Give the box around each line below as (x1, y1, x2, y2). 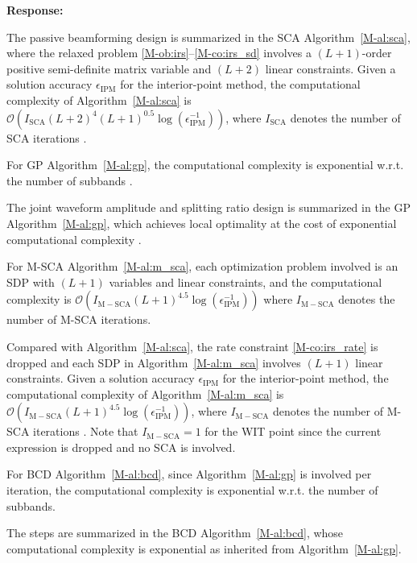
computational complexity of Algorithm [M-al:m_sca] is (6, 385, 284, 402)
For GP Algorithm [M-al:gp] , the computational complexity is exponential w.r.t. (6, 156, 404, 173)
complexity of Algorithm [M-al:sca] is (6, 91, 192, 108)
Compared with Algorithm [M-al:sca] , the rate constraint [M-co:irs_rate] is (6, 337, 378, 354)
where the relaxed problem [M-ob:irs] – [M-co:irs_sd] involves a (6, 44, 312, 61)
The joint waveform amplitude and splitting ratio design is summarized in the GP (6, 199, 411, 216)
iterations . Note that (33, 423, 138, 440)
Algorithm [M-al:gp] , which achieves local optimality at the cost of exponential (6, 214, 397, 231)
